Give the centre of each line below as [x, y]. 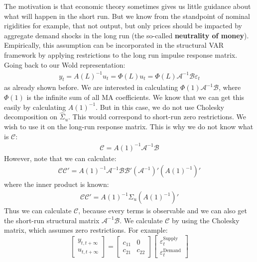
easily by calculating [35, 107]
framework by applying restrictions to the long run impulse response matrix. [121, 54]
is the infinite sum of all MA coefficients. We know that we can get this [135, 97]
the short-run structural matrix [52, 220]
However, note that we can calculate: [60, 158]
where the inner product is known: [57, 184]
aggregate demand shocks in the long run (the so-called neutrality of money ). [127, 35]
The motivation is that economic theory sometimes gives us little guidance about [128, 6]
